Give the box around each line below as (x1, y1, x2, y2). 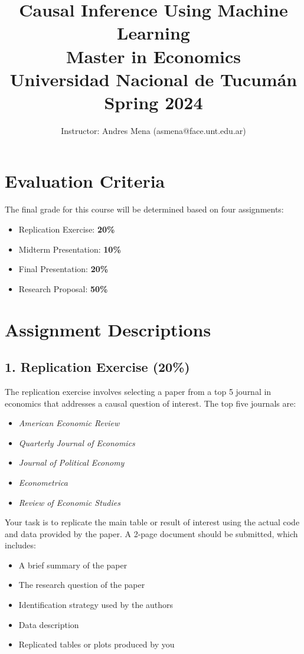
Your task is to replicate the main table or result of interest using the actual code (5, 516, 300, 528)
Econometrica (18, 476, 68, 488)
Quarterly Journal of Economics (18, 436, 135, 449)
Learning (117, 21, 190, 45)
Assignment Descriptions (5, 317, 211, 341)
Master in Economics (66, 44, 241, 68)
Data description (18, 618, 79, 630)
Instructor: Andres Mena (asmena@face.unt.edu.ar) (61, 124, 246, 136)
